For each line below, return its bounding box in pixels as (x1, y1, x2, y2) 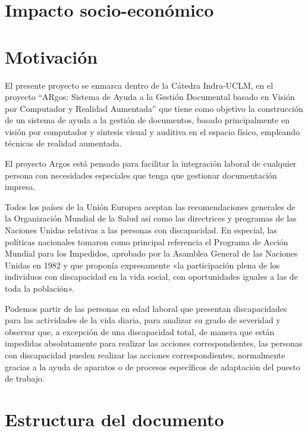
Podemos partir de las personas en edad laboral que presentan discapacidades (5, 302, 287, 314)
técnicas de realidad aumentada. (5, 137, 122, 149)
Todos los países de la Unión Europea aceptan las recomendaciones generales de (5, 200, 296, 213)
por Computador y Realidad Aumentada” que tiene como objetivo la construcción (5, 102, 303, 114)
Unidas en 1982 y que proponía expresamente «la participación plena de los (5, 258, 280, 271)
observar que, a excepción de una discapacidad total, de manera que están (5, 325, 275, 338)
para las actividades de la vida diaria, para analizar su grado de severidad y (5, 314, 281, 326)
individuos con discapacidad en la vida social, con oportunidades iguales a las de (5, 270, 298, 283)
